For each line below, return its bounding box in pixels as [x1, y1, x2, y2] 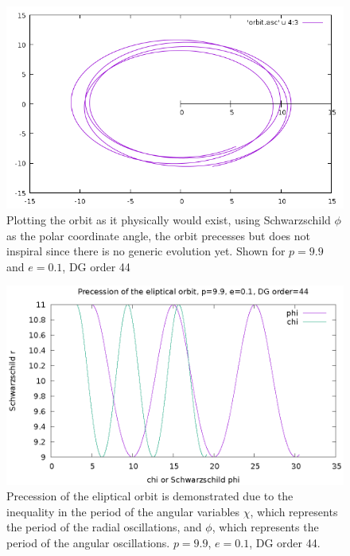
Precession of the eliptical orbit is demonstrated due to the [6, 488, 294, 504]
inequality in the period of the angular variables [6, 503, 240, 519]
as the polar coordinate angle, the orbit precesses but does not [6, 227, 311, 243]
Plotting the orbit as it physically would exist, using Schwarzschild [6, 211, 331, 227]
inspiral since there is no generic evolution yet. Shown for [6, 243, 286, 259]
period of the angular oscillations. [6, 534, 170, 550]
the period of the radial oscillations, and [6, 519, 202, 535]
